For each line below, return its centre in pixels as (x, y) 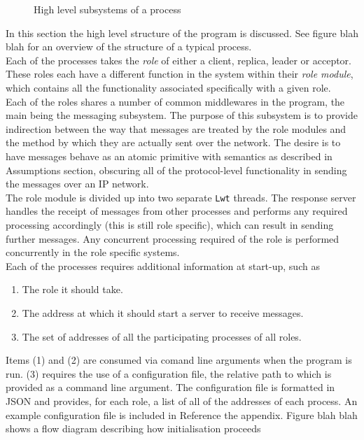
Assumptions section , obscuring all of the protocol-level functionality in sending (176, 170)
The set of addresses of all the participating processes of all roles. (162, 336)
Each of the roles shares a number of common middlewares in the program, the (175, 101)
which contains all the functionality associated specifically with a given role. (168, 87)
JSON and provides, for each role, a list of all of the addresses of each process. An (182, 400)
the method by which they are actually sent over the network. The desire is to (173, 142)
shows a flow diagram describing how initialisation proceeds (133, 428)
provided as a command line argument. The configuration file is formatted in (170, 387)
